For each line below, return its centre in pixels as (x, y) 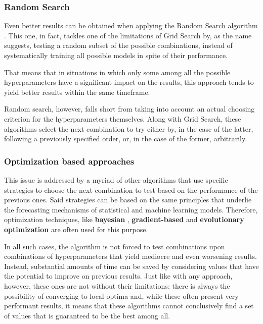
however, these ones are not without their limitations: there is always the (117, 285)
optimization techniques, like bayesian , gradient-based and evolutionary (124, 219)
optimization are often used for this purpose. (76, 229)
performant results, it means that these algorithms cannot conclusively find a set (129, 306)
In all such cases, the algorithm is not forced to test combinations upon (115, 246)
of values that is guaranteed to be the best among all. (87, 315)
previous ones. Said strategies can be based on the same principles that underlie (128, 200)
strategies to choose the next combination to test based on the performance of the (131, 190)
